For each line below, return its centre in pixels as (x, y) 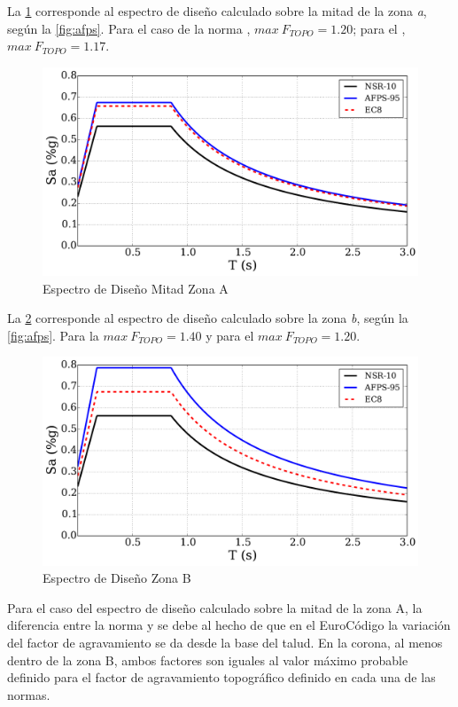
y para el (230, 335)
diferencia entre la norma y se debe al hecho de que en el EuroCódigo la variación (229, 625)
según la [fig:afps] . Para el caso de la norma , (129, 28)
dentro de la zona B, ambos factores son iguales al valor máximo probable (208, 660)
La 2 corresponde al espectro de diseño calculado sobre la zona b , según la (208, 318)
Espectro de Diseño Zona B (117, 578)
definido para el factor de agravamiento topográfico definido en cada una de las (221, 677)
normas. (29, 694)
